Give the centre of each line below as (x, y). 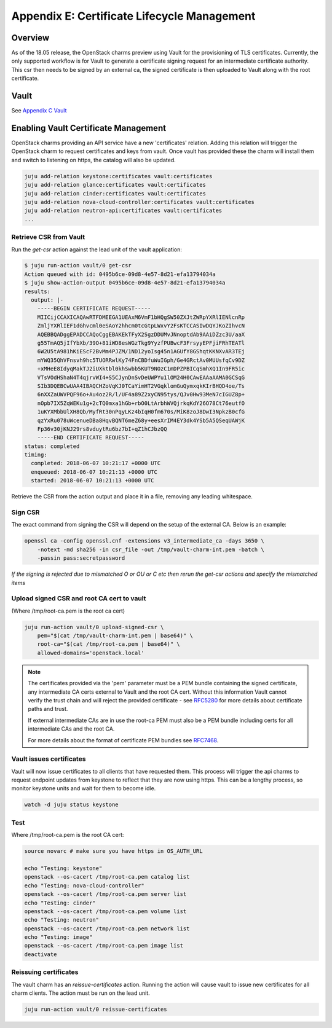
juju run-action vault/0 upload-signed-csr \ (94, 627)
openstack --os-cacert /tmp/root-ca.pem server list (105, 894)
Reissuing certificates (45, 972)
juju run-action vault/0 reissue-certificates (96, 1009)
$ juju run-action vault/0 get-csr (78, 265)
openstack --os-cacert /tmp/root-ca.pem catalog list (107, 877)
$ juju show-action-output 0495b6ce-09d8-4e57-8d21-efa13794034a (125, 283)
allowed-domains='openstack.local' (91, 653)
